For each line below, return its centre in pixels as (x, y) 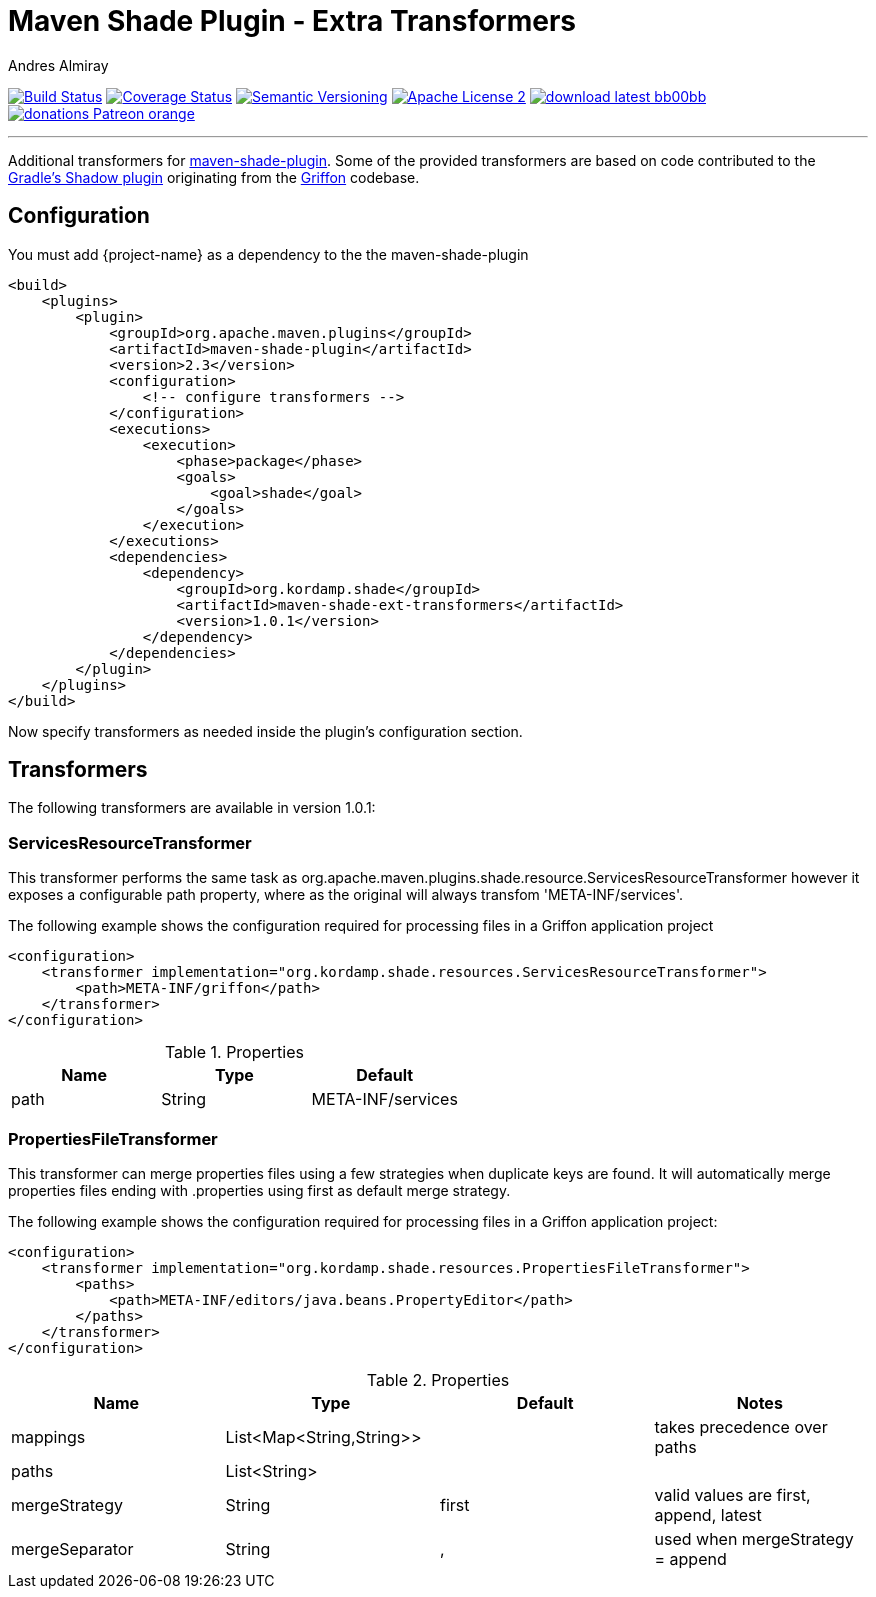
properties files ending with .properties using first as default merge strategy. (259, 1190)
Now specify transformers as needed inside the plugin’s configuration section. (265, 731)
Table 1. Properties (234, 1052)
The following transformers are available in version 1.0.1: (192, 808)
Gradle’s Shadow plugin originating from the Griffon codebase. (214, 177)
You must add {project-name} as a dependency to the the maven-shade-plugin (268, 254)
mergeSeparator (72, 1548)
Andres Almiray (58, 65)
